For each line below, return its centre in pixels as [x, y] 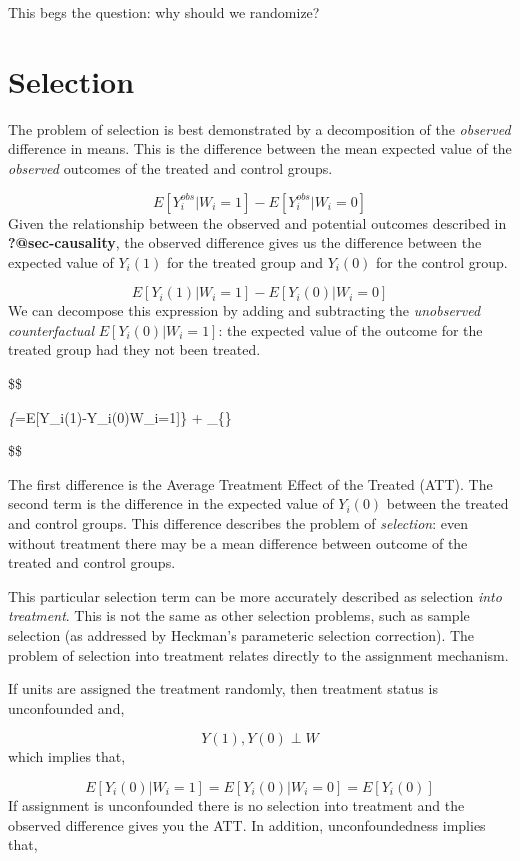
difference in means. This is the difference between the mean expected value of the [260, 148]
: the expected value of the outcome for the [350, 329]
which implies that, [67, 756]
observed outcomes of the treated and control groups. [170, 167]
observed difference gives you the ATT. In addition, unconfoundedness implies [247, 824]
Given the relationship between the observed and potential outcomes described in [257, 222]
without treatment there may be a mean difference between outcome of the [238, 542]
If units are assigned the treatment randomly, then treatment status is [223, 688]
